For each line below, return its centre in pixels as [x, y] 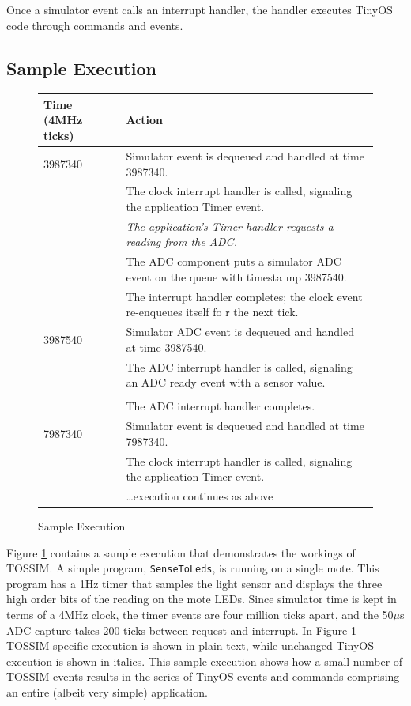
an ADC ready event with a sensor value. [226, 382]
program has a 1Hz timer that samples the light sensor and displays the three [194, 583]
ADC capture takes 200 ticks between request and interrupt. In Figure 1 [181, 630]
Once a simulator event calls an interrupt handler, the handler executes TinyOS [200, 9]
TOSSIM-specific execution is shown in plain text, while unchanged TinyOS [190, 646]
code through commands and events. [95, 25]
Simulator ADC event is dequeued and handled [240, 332]
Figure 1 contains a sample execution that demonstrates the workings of [181, 552]
